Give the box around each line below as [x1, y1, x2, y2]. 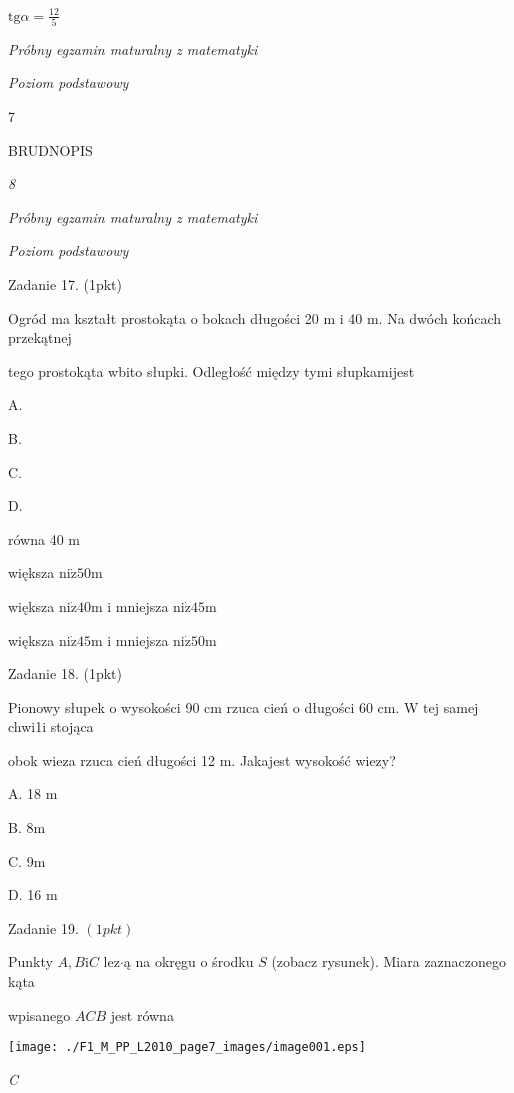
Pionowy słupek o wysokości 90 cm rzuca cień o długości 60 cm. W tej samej [8, 696, 479, 717]
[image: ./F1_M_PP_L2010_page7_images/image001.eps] [8, 1040, 366, 1055]
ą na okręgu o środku [123, 951, 254, 972]
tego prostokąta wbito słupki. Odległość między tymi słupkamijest [8, 360, 415, 381]
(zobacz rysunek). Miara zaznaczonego [271, 951, 507, 972]
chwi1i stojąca [8, 716, 94, 737]
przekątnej [8, 327, 72, 348]
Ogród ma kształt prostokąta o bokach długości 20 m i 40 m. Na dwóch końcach [8, 307, 502, 328]
